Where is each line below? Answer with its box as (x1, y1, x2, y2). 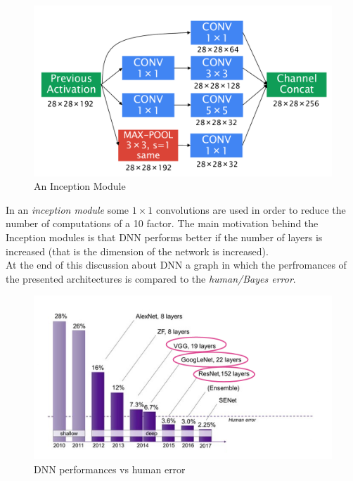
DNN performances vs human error (34, 461, 186, 476)
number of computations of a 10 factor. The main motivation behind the (6, 216, 319, 231)
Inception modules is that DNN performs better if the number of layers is (6, 230, 323, 245)
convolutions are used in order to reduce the (155, 202, 346, 217)
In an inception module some (6, 202, 129, 217)
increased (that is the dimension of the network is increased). (6, 243, 269, 258)
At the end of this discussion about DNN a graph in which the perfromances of (6, 257, 347, 272)
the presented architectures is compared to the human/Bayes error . (6, 271, 296, 286)
